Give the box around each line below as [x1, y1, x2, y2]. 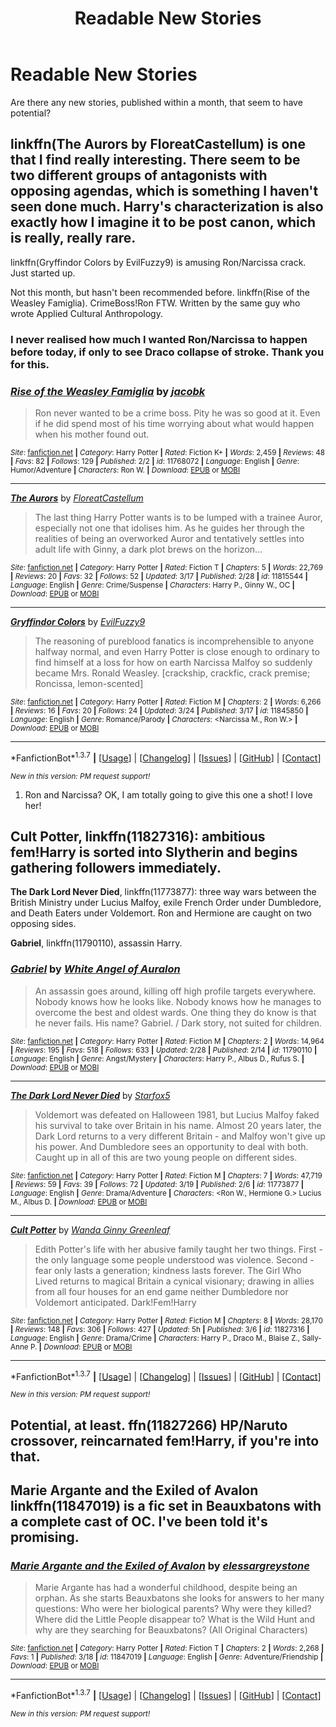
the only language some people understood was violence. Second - [34, 1253, 315, 1266]
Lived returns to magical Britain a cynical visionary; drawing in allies [34, 1275, 315, 1287]
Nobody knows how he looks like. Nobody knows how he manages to [34, 995, 322, 1007]
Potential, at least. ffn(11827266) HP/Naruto [10, 1417, 288, 1434]
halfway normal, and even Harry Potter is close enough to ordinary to [34, 645, 320, 657]
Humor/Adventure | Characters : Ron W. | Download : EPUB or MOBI [10, 465, 241, 475]
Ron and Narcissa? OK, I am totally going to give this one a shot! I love [24, 788, 313, 801]
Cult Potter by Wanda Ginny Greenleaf [10, 1223, 171, 1236]
